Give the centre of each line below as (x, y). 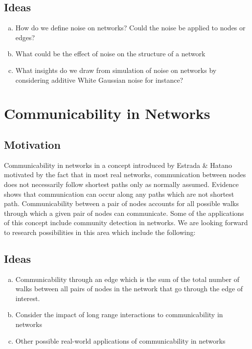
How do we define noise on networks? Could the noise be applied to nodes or (130, 28)
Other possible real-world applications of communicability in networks (120, 340)
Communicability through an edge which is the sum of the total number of (127, 279)
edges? (25, 37)
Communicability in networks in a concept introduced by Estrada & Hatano (118, 165)
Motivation (32, 144)
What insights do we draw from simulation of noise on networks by (116, 70)
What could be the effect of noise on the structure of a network (110, 54)
